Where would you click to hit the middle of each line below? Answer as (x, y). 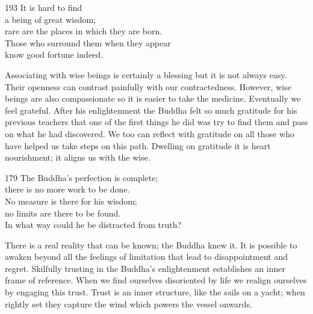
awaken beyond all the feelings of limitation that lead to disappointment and (146, 257)
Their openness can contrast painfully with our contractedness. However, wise (148, 86)
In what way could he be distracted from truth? (93, 225)
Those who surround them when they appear (88, 42)
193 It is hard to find (44, 7)
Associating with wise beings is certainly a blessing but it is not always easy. (146, 74)
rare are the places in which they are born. (84, 31)
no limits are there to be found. (63, 213)
